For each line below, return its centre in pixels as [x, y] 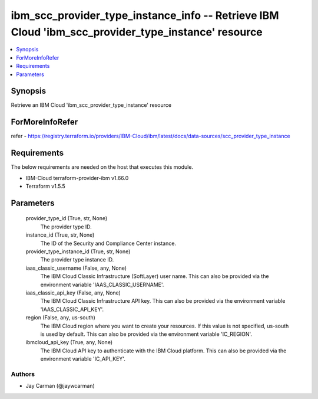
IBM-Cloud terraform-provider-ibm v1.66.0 [77, 178]
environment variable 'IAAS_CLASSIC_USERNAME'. [102, 284]
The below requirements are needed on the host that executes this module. [102, 167]
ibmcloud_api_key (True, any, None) [69, 342]
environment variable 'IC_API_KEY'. [83, 359]
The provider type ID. [66, 227]
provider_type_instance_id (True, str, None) [78, 251]
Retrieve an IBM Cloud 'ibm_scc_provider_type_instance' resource [91, 105]
